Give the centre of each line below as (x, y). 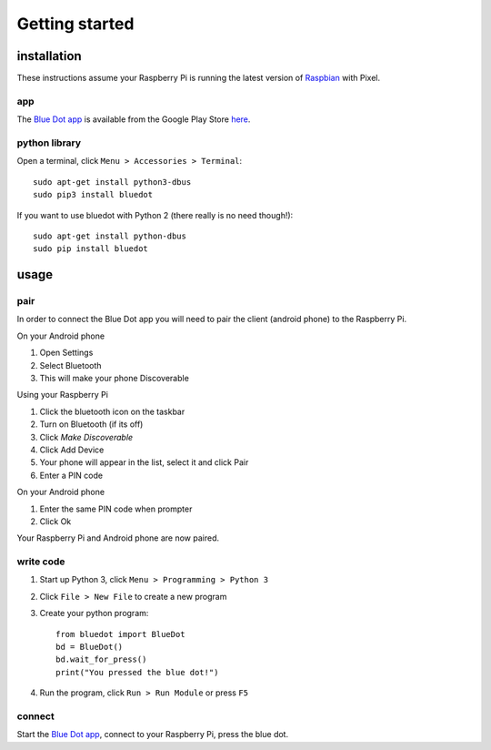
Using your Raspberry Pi (63, 395)
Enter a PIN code (71, 475)
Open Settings (66, 353)
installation (49, 56)
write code (41, 562)
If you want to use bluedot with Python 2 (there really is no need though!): (155, 215)
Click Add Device (72, 450)
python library (49, 143)
